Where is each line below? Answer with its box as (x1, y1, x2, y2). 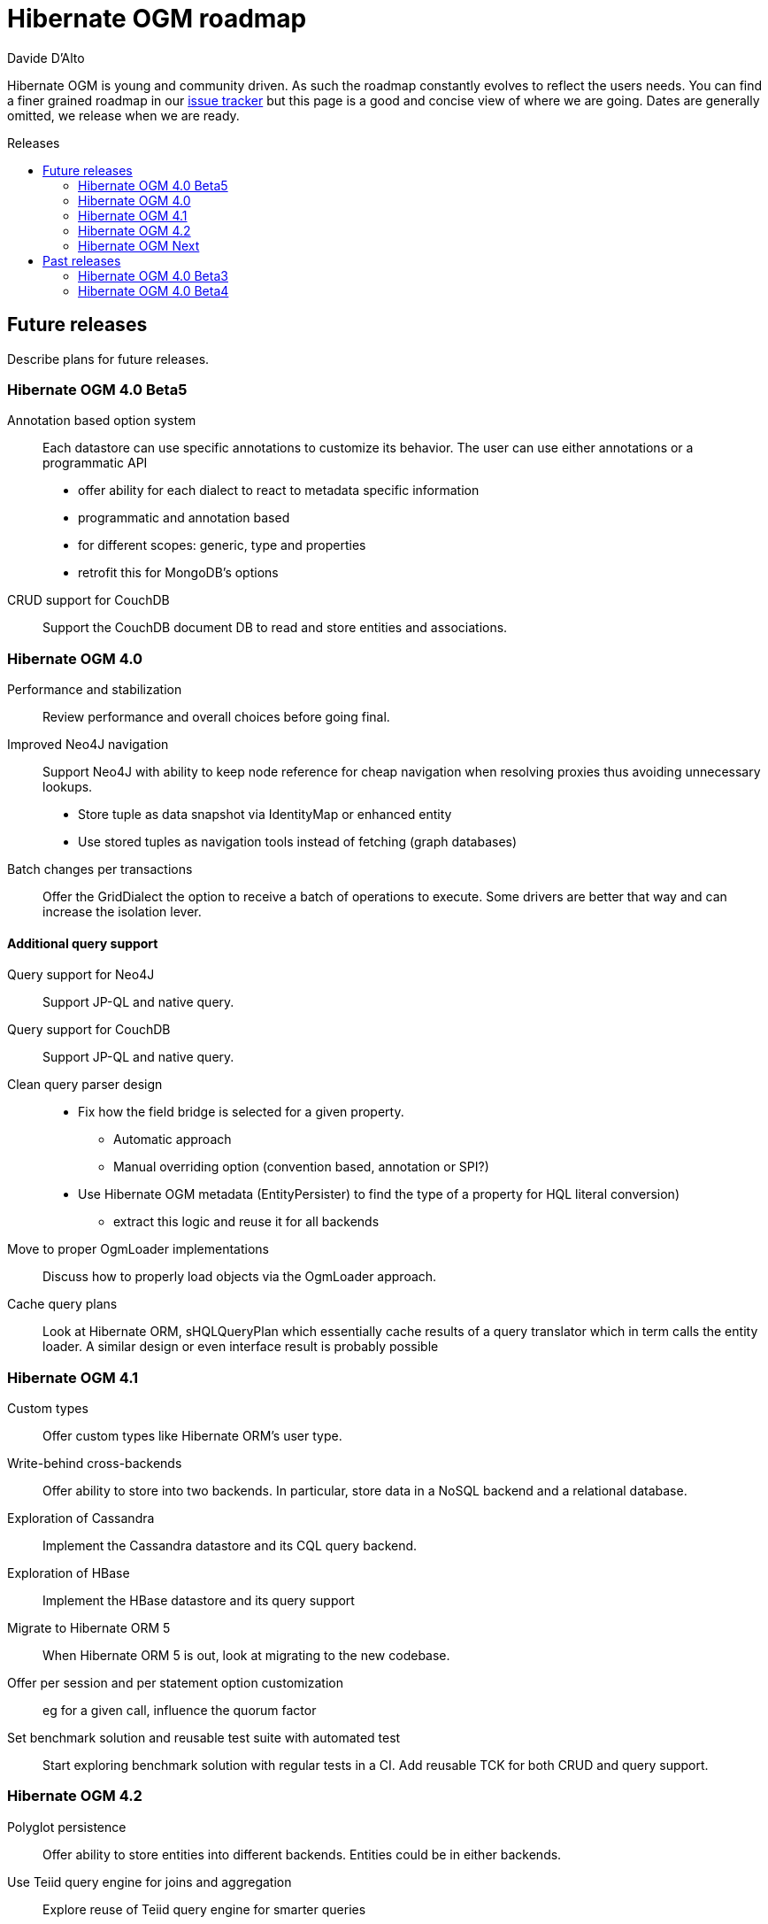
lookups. (42, 779, 93, 795)
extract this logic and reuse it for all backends (113, 1214, 380, 1230)
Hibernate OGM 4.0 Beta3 (78, 267, 228, 283)
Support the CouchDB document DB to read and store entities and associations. (42, 620, 508, 636)
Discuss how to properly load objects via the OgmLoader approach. (42, 1269, 437, 1285)
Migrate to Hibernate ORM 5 (7, 1620, 171, 1636)
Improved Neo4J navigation (7, 737, 169, 753)
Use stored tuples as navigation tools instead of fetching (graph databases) (78, 834, 518, 850)
